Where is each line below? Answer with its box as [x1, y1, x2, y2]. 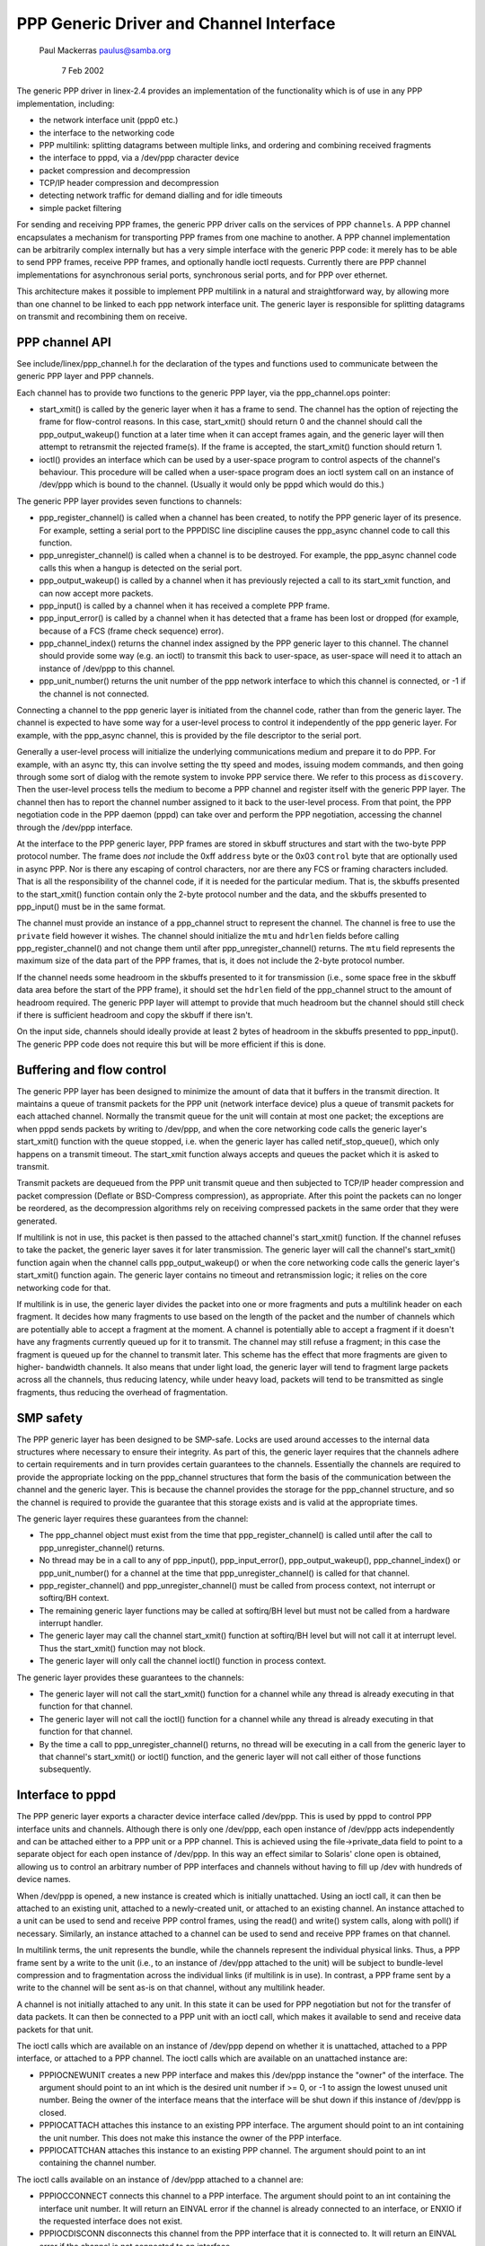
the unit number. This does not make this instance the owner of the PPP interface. [39, 2132, 342, 2143]
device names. [16, 1874, 71, 1885]
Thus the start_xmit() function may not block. [39, 1642, 206, 1653]
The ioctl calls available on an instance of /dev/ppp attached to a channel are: [16, 2174, 304, 2185]
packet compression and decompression [39, 164, 190, 175]
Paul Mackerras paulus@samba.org [39, 45, 171, 56]
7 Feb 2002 [61, 65, 104, 75]
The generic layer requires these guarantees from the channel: [16, 1513, 249, 1524]
